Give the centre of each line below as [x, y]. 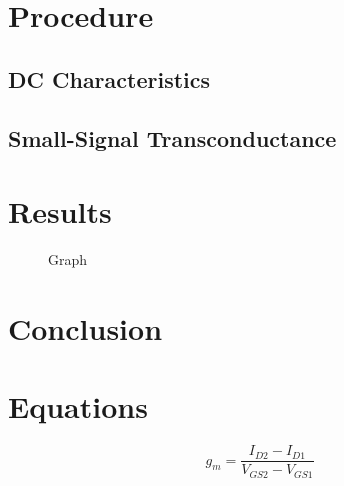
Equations [78, 406]
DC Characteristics [109, 78]
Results [60, 211]
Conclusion [85, 327]
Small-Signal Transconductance [172, 137]
